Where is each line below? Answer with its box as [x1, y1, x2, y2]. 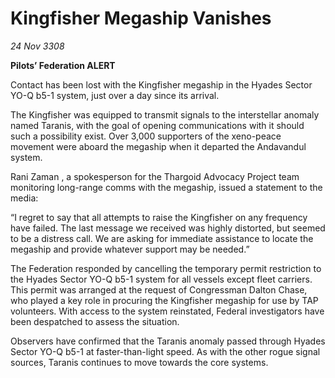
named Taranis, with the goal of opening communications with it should [10, 119, 305, 131]
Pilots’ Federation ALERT [10, 59, 116, 71]
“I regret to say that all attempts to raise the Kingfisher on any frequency [10, 211, 308, 223]
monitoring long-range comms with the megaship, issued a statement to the [10, 181, 323, 193]
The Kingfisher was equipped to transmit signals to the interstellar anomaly [10, 108, 320, 121]
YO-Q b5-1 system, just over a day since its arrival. [10, 89, 220, 101]
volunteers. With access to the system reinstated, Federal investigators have [10, 305, 325, 317]
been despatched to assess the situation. [10, 315, 180, 327]
